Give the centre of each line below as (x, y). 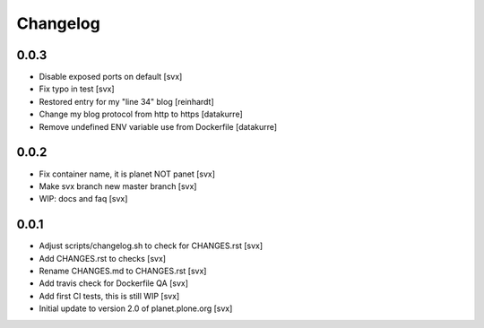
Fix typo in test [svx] (77, 89)
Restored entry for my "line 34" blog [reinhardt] (126, 101)
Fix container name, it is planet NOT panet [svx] (127, 174)
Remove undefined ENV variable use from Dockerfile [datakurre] (158, 126)
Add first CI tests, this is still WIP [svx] (109, 296)
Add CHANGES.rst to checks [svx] (102, 258)
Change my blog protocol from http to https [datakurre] (141, 114)
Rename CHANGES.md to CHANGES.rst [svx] (123, 271)
